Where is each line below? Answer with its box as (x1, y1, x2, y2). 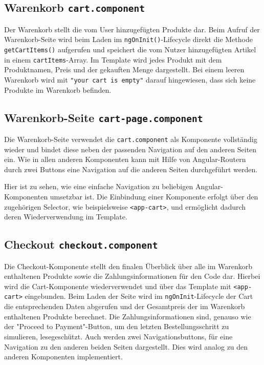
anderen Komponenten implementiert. (4, 351, 123, 362)
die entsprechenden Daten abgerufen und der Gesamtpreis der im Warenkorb (4, 301, 245, 312)
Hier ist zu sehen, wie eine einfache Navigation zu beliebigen (4, 181, 193, 192)
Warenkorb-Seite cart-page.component (4, 109, 203, 125)
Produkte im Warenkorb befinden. (4, 84, 112, 95)
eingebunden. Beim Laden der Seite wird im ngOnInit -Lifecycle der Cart (25, 291, 253, 301)
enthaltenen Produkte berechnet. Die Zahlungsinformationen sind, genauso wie (4, 311, 251, 321)
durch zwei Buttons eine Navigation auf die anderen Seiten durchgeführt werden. (4, 164, 258, 174)
